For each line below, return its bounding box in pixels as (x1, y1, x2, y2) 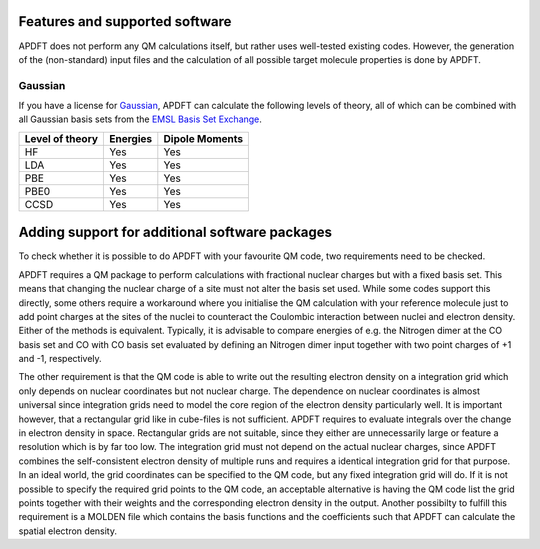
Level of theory (24, 131, 99, 145)
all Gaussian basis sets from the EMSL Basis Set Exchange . (18, 113, 262, 125)
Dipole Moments (163, 131, 244, 145)
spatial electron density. (18, 525, 117, 537)
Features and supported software (18, 13, 232, 30)
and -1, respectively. (18, 353, 102, 365)
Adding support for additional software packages (18, 224, 333, 241)
